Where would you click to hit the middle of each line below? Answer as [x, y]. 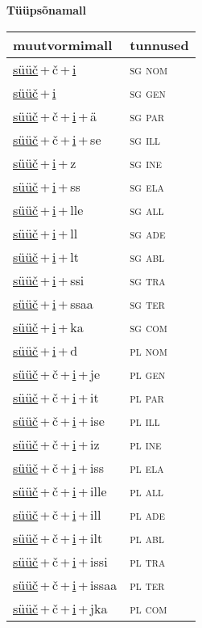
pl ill [145, 420]
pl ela [147, 467]
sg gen [148, 92]
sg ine [146, 162]
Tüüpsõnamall [47, 10]
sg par [147, 116]
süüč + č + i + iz [56, 444]
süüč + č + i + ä [55, 116]
